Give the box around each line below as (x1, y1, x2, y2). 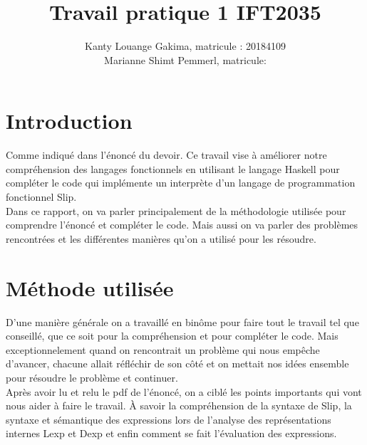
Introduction (6, 106, 133, 135)
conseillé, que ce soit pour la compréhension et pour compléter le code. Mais (6, 328, 338, 343)
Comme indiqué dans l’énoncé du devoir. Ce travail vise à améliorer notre (6, 147, 327, 162)
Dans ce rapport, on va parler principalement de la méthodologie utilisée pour (6, 203, 346, 218)
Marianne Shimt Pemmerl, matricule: (104, 52, 267, 67)
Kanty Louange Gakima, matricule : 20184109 (85, 38, 286, 53)
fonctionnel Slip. (6, 189, 77, 204)
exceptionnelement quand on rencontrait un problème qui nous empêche (6, 342, 320, 357)
